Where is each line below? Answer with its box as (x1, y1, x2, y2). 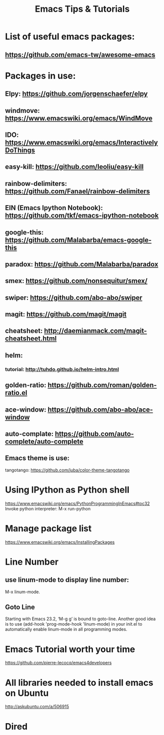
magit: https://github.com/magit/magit (5, 310, 127, 318)
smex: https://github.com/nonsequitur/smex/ (5, 277, 148, 285)
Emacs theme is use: (5, 454, 70, 462)
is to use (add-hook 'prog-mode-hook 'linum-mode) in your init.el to (5, 621, 142, 627)
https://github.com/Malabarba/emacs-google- (5, 236, 152, 244)
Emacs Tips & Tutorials (35, 3, 130, 15)
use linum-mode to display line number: (5, 576, 129, 584)
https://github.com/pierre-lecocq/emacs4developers (5, 660, 112, 666)
